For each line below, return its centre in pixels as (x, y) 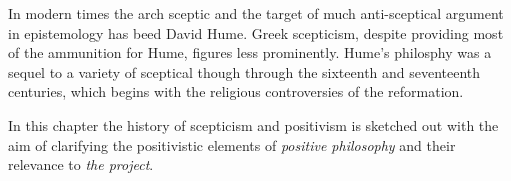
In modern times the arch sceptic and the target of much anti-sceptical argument (256, 13)
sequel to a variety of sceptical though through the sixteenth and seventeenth (244, 71)
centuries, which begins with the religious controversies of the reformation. (236, 91)
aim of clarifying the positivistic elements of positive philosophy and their (232, 144)
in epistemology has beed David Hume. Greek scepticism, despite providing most (256, 32)
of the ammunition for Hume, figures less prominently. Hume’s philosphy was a (250, 52)
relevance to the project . (81, 164)
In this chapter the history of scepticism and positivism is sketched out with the (253, 124)
